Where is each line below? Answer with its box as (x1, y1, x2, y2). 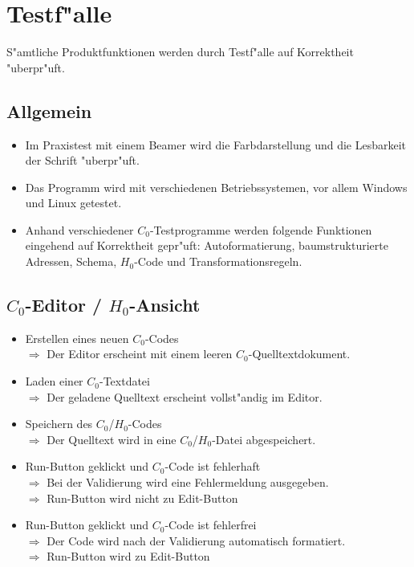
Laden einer (25, 373, 83, 390)
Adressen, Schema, (25, 253, 117, 270)
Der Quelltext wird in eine (47, 430, 177, 447)
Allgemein (6, 98, 92, 123)
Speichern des (25, 415, 93, 432)
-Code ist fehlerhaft (164, 458, 261, 475)
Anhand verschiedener (25, 221, 134, 238)
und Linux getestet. (25, 194, 122, 211)
